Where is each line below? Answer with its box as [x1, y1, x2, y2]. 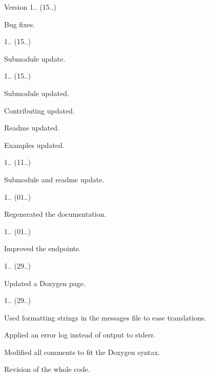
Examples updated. [4, 139, 65, 150]
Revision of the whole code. [4, 364, 90, 374]
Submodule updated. [4, 87, 69, 98]
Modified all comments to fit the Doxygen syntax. [4, 346, 160, 357]
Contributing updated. [4, 105, 75, 116]
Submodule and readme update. [4, 174, 104, 184]
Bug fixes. [4, 18, 35, 29]
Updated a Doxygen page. [4, 277, 86, 288]
